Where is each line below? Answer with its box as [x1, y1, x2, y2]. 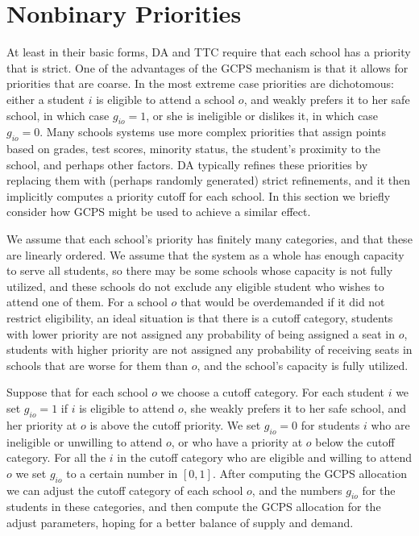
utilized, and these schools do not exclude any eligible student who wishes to [6, 277, 384, 294]
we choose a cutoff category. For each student [160, 384, 384, 401]
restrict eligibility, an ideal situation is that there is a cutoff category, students [6, 310, 393, 326]
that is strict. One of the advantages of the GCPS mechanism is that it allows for [6, 59, 409, 76]
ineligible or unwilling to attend [6, 433, 163, 450]
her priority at [6, 416, 77, 433]
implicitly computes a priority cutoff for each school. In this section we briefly [6, 187, 391, 204]
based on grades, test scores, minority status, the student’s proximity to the [6, 140, 380, 157]
